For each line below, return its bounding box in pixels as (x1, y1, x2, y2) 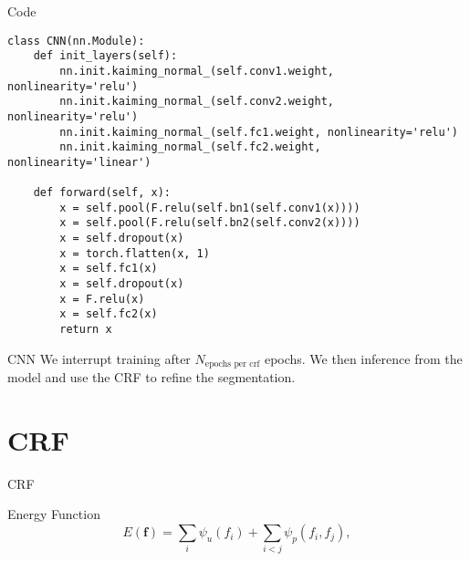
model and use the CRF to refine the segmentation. (7, 368, 296, 387)
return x (59, 323, 112, 337)
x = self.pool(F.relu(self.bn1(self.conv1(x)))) (59, 201, 360, 214)
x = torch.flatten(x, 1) (59, 246, 210, 260)
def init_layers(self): (33, 49, 178, 63)
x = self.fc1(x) (59, 262, 158, 275)
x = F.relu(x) (59, 292, 145, 306)
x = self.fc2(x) (59, 307, 158, 321)
